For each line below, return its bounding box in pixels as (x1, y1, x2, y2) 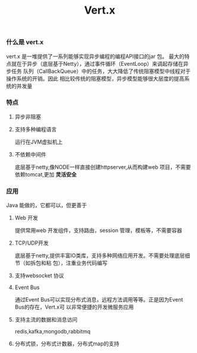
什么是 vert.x (6, 38, 44, 46)
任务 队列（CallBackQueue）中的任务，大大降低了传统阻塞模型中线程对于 (11, 68, 191, 75)
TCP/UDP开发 (14, 239, 49, 246)
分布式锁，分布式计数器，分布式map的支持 (14, 340, 120, 347)
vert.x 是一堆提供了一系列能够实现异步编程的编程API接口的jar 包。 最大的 (6, 53, 185, 60)
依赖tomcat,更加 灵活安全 (14, 171, 77, 178)
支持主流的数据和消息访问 (14, 316, 78, 323)
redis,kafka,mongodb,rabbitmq (14, 328, 91, 335)
